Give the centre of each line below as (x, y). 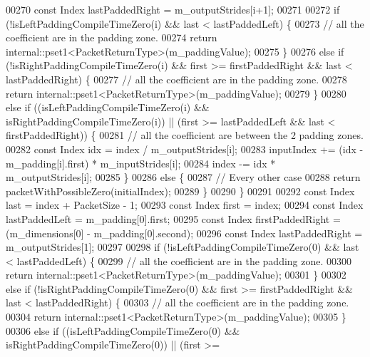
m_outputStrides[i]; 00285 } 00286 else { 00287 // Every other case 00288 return (183, 177)
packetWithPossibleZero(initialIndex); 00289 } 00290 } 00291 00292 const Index (180, 191)
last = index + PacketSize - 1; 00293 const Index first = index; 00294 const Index (185, 205)
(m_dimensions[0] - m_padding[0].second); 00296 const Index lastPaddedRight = (184, 233)
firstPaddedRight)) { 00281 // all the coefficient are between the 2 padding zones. (185, 135)
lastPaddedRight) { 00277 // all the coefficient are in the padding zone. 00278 (176, 79)
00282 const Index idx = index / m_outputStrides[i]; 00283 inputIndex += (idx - (185, 149)
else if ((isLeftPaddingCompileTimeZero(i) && (108, 107)
